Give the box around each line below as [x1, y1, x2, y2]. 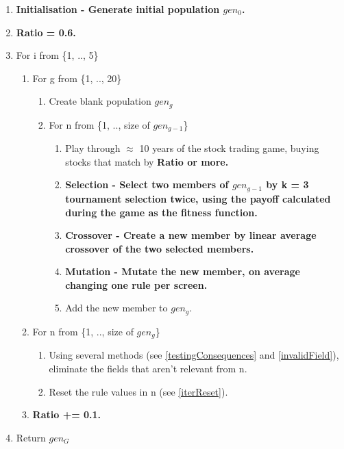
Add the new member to [65, 300, 168, 315]
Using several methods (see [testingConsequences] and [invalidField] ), [49, 348, 339, 362]
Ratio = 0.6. [16, 25, 76, 39]
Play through [65, 141, 121, 155]
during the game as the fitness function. [65, 205, 258, 219]
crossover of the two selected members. [65, 241, 254, 255]
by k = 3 [266, 177, 309, 192]
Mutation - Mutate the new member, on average [65, 264, 300, 279]
